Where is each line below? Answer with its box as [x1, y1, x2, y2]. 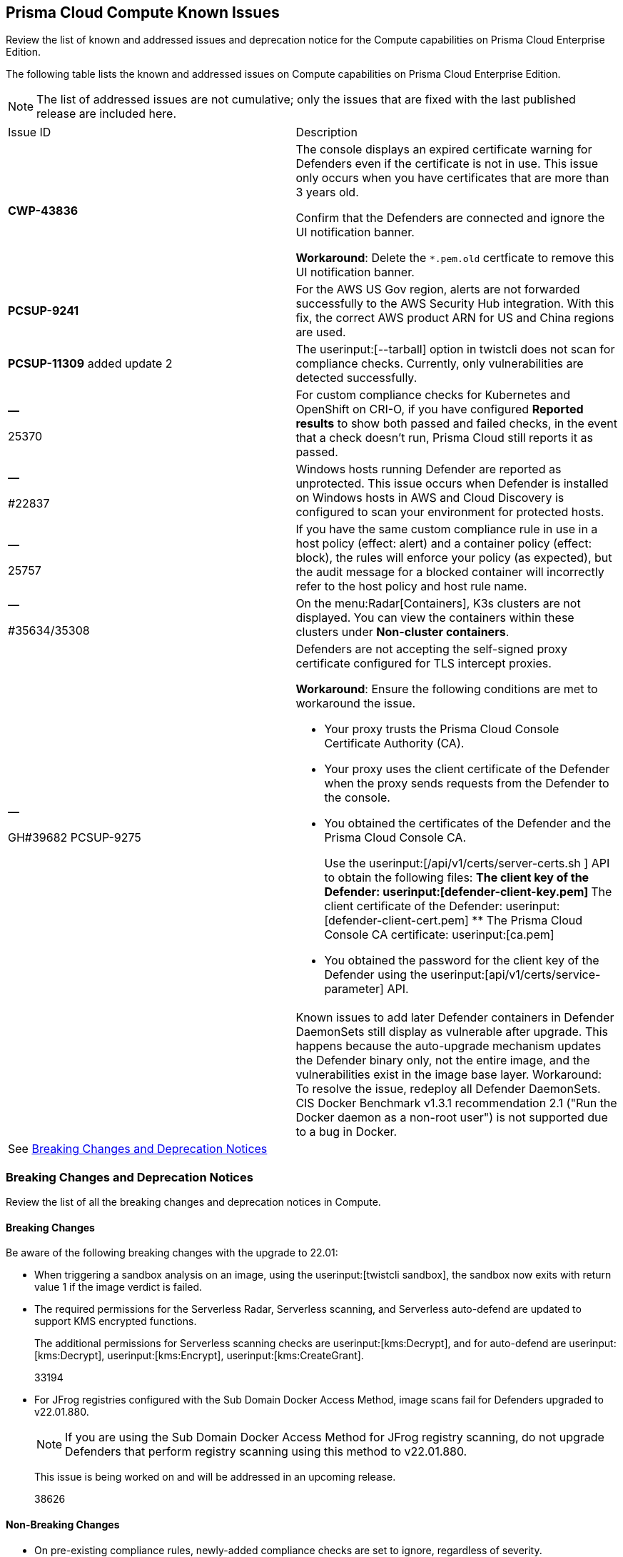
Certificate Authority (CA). [324, 736, 465, 751]
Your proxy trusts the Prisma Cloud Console [324, 722, 559, 737]
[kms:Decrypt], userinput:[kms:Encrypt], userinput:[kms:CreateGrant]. [34, 1349, 364, 1362]
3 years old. [295, 185, 359, 200]
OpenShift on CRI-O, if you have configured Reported [295, 402, 584, 417]
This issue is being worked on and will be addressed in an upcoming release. [34, 1471, 396, 1483]
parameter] [324, 982, 384, 997]
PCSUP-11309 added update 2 [8, 356, 173, 371]
